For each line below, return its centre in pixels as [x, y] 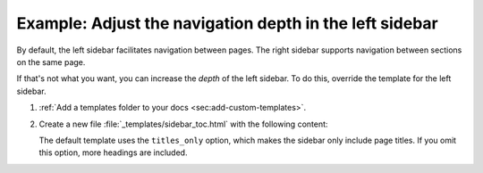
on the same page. [51, 62]
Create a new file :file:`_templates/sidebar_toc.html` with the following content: [183, 124]
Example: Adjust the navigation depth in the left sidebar [227, 23]
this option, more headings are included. [113, 152]
